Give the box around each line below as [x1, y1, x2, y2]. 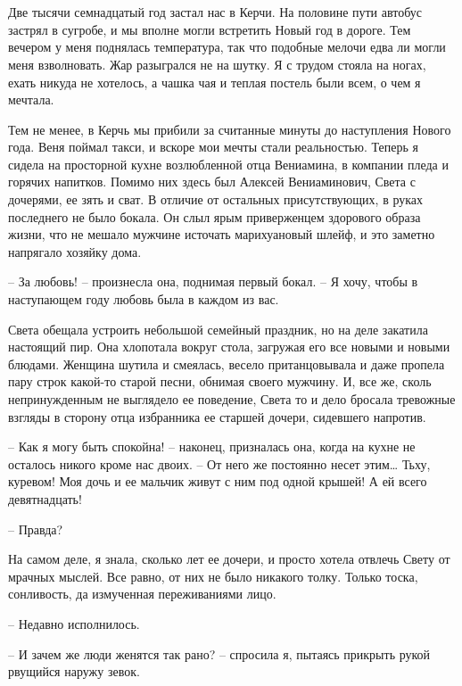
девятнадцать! [8, 489, 82, 508]
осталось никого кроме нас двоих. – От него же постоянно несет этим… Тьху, [8, 454, 431, 473]
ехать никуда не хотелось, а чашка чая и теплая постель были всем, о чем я [8, 72, 421, 91]
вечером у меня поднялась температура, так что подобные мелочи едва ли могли [8, 37, 446, 56]
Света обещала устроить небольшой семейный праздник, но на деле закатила [8, 319, 428, 338]
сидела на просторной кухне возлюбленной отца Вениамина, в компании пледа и [8, 154, 449, 173]
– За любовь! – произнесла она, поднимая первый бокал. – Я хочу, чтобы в [8, 272, 418, 291]
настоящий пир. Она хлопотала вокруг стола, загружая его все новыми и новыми [8, 337, 450, 356]
